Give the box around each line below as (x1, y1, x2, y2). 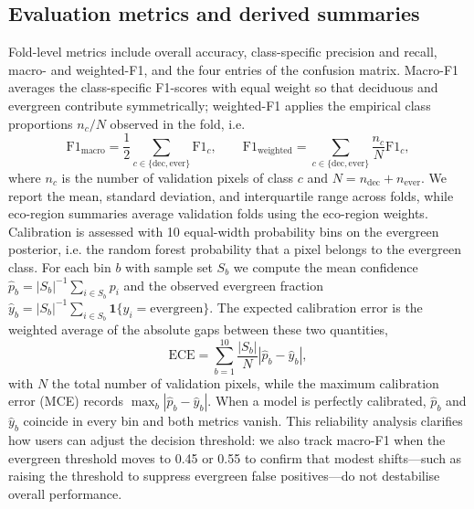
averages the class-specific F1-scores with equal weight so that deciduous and (8, 78, 438, 97)
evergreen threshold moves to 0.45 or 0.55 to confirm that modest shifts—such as (8, 448, 462, 467)
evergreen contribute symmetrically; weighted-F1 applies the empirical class (8, 95, 431, 114)
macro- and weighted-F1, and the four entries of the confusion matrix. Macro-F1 (8, 59, 459, 79)
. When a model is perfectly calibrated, (207, 391, 427, 410)
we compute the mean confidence (233, 257, 418, 276)
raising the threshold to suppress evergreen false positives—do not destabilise (8, 466, 440, 485)
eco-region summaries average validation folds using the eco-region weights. (8, 204, 428, 223)
